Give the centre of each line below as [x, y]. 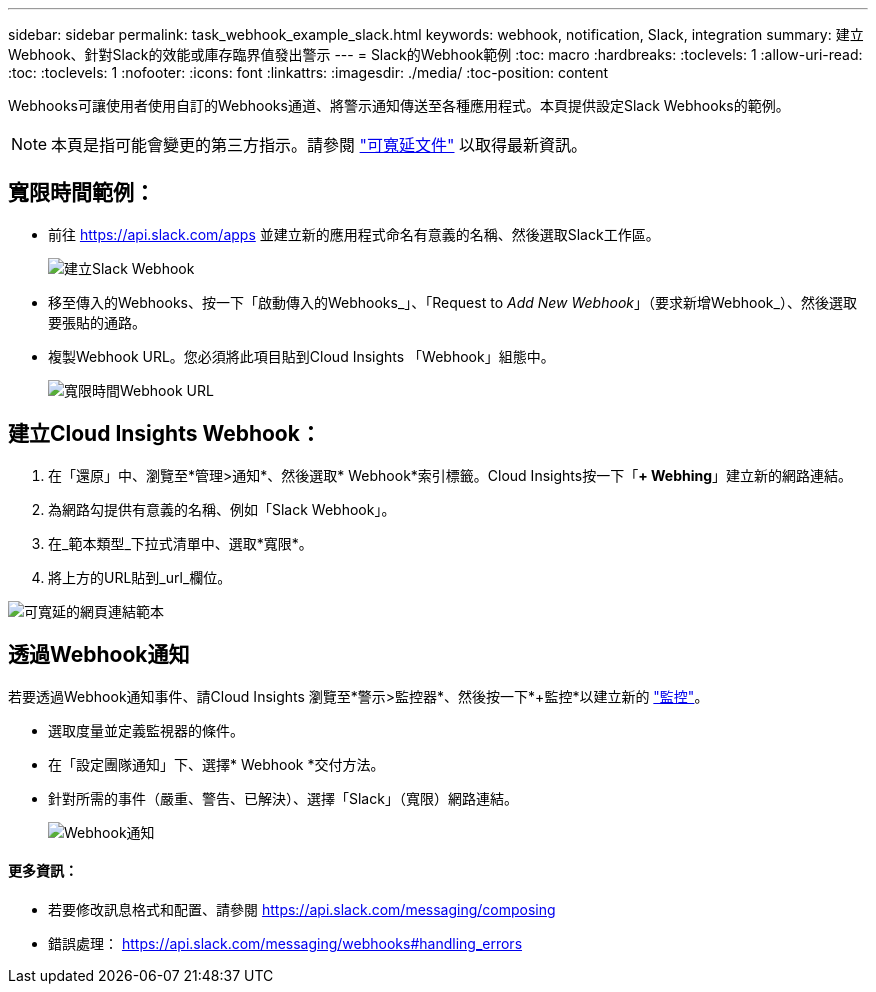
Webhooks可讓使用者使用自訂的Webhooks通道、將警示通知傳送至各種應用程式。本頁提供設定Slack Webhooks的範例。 [399, 105]
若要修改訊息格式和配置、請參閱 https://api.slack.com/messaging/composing [302, 909]
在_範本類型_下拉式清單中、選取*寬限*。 [180, 543]
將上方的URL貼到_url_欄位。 [140, 577]
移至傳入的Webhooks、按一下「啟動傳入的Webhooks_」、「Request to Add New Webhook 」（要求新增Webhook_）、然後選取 [452, 302]
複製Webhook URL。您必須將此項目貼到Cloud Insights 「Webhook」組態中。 [301, 356]
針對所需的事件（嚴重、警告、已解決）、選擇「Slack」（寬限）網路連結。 [283, 798]
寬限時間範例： [81, 193]
